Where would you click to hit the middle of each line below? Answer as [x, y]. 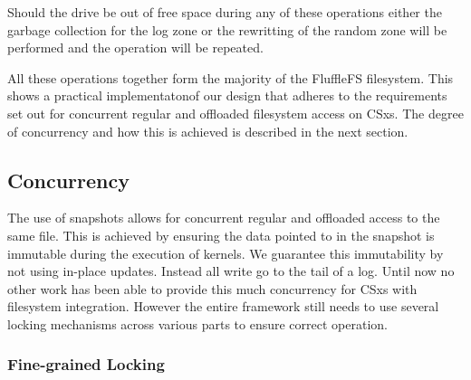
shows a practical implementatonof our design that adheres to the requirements [227, 95]
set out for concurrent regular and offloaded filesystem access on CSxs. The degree [235, 113]
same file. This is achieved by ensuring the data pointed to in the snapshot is [221, 235]
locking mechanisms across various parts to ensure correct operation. [197, 323]
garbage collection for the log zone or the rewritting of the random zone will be [227, 29]
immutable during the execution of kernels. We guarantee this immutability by [226, 253]
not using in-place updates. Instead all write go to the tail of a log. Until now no [231, 271]
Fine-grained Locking [86, 364]
